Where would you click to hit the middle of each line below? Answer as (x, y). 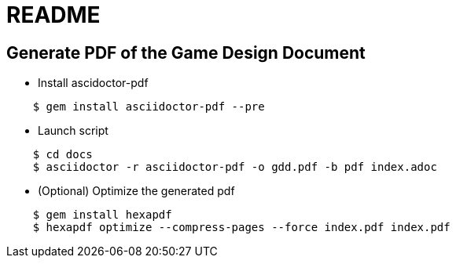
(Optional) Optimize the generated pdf (136, 191)
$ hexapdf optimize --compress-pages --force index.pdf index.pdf (241, 228)
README (53, 15)
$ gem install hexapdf (102, 215)
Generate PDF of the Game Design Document (186, 52)
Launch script (73, 131)
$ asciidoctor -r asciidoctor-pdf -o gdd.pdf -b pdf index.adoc (235, 167)
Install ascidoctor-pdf (93, 83)
